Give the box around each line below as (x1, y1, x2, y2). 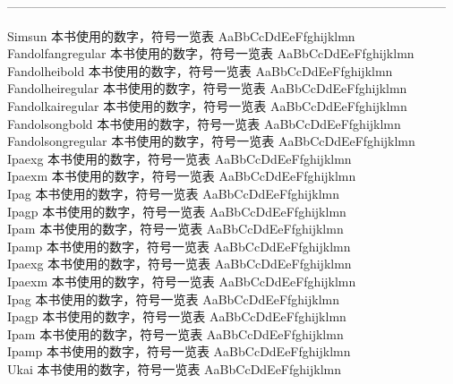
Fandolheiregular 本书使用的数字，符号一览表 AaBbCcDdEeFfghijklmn (7, 79, 407, 98)
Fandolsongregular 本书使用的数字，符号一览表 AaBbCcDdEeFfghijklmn (7, 132, 415, 150)
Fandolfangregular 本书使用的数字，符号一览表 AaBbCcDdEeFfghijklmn (7, 44, 415, 63)
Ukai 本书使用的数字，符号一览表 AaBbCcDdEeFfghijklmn (7, 359, 341, 378)
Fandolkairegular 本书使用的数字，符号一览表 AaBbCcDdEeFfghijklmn (7, 96, 407, 115)
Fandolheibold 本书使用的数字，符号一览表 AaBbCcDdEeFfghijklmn (7, 61, 393, 80)
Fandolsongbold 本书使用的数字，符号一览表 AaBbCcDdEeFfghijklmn (7, 114, 401, 132)
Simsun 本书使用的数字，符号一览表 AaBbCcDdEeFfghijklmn (7, 26, 355, 45)
